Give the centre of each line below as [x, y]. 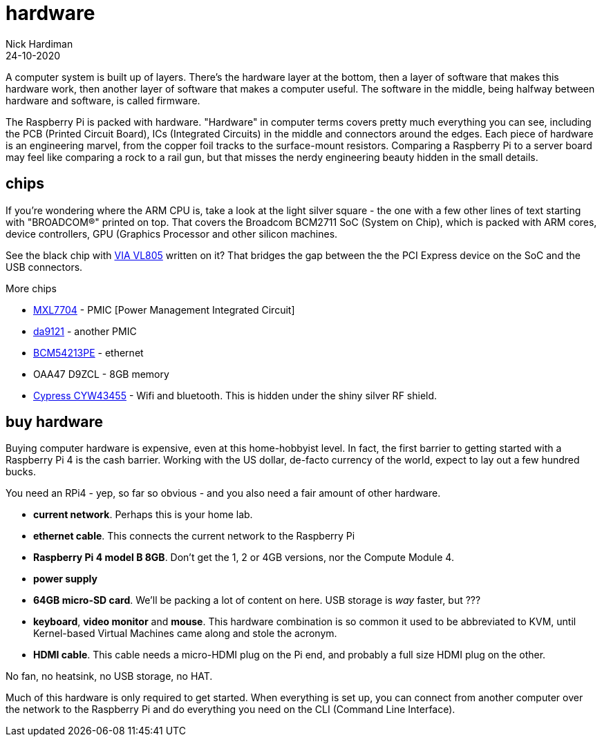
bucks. [21, 472]
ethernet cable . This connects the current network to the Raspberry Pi [194, 536]
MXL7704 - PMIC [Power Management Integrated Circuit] [164, 310]
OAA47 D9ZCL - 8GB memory [101, 374]
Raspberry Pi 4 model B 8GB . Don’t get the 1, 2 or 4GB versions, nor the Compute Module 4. [244, 558]
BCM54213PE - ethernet [88, 352]
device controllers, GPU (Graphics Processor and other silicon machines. [172, 234]
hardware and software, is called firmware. [103, 100]
